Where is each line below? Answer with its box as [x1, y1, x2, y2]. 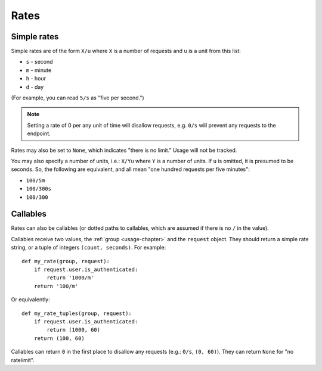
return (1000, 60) [47, 326, 101, 333]
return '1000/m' [47, 275, 94, 281]
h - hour [26, 75, 46, 82]
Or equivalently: [11, 296, 50, 303]
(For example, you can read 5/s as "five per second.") [11, 94, 144, 101]
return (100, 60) [33, 335, 85, 342]
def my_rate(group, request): [21, 258, 110, 264]
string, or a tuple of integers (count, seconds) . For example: [11, 244, 166, 251]
